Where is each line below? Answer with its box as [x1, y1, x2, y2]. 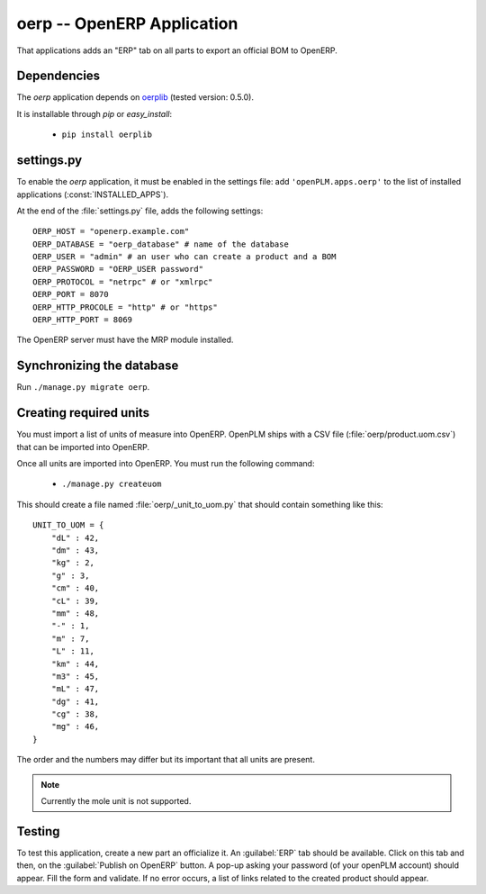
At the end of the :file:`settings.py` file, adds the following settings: [16, 205, 264, 216]
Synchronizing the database [16, 358, 179, 374]
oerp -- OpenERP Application [16, 14, 238, 33]
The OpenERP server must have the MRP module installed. [16, 334, 234, 346]
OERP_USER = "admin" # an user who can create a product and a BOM [32, 252, 337, 262]
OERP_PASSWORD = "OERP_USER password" [32, 264, 204, 275]
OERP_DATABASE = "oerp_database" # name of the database [32, 239, 290, 249]
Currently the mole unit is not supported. [40, 796, 192, 807]
